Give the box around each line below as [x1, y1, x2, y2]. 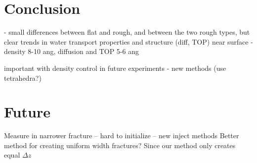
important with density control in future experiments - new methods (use [4, 62, 226, 73]
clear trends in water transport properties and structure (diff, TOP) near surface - [4, 36, 253, 47]
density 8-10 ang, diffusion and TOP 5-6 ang [4, 46, 139, 56]
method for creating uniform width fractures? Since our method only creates [4, 140, 236, 150]
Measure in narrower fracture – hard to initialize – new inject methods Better [4, 130, 239, 141]
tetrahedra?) [4, 72, 42, 83]
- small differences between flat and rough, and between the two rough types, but [4, 27, 250, 37]
